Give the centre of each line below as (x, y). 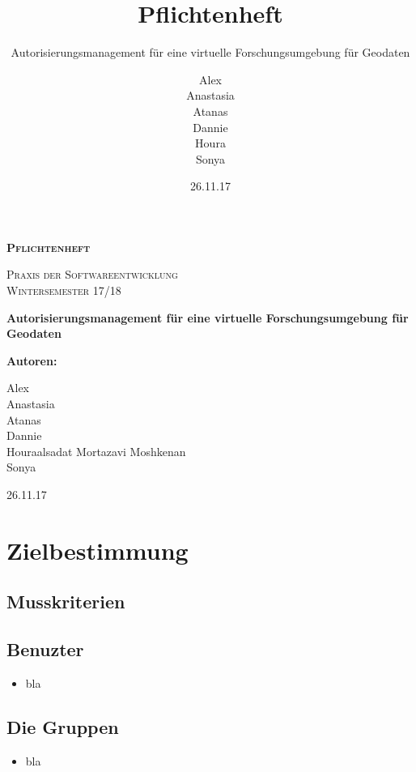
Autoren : (32, 360)
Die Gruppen (63, 726)
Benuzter (45, 649)
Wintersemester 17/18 (64, 290)
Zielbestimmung (98, 550)
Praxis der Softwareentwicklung (92, 274)
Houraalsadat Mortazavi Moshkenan (96, 451)
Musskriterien (66, 601)
